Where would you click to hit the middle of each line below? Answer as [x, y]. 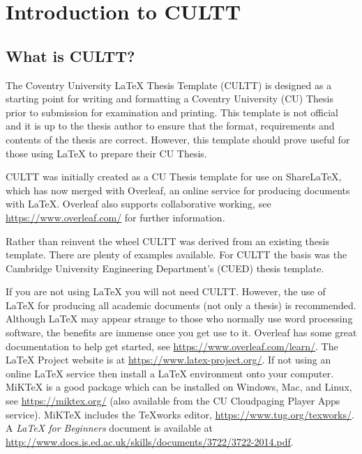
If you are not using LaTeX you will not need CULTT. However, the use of [166, 291]
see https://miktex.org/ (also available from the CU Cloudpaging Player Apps [173, 401]
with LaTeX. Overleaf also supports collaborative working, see [138, 204]
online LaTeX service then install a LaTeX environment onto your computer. [170, 373]
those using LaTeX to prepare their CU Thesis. [106, 153]
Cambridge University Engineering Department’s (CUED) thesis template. [165, 268]
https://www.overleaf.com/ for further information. [115, 217]
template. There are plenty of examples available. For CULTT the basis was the [176, 255]
